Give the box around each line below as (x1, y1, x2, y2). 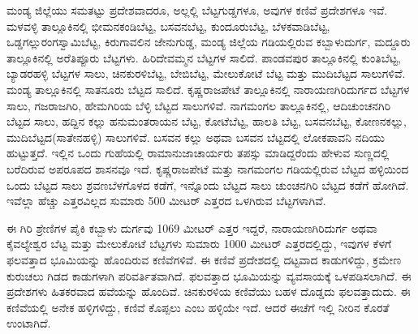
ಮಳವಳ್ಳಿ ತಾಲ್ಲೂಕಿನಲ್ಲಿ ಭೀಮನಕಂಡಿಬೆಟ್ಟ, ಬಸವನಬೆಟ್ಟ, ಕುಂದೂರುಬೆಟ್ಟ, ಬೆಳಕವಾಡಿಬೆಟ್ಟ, (6, 17, 330, 34)
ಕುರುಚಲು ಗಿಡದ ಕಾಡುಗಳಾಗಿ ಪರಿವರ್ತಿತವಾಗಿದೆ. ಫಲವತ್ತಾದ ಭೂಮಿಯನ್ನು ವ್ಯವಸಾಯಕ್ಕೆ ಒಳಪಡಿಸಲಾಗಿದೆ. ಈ (6, 267, 412, 284)
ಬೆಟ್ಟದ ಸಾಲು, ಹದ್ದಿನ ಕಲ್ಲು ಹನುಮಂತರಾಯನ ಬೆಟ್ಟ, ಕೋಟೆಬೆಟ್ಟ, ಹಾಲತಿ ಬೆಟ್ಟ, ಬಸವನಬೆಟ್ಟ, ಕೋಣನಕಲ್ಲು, (6, 113, 407, 130)
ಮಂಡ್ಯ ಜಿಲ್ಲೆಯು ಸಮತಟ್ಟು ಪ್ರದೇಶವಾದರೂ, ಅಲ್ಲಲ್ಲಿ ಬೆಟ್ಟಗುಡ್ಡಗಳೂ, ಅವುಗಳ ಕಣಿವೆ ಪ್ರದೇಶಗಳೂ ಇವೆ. (6, 2, 388, 18)
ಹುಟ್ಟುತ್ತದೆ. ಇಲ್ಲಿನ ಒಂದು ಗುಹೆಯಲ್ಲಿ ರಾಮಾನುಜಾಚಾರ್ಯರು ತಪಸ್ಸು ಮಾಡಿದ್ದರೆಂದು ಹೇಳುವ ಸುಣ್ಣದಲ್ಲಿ (6, 144, 390, 161)
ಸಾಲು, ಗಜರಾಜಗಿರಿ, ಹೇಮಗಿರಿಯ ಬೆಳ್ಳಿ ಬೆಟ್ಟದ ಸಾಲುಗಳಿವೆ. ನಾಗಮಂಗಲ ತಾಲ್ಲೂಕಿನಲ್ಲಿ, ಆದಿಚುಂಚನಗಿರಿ (6, 96, 391, 113)
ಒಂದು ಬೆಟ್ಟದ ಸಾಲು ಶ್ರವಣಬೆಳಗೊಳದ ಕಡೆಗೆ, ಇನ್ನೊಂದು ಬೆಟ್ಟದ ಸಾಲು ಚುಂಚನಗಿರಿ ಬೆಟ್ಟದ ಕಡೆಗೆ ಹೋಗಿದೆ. (6, 176, 409, 193)
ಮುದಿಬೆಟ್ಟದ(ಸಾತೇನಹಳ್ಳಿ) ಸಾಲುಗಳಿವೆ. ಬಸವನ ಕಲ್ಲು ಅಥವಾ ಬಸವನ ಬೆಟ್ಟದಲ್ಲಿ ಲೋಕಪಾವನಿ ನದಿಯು (6, 128, 386, 145)
